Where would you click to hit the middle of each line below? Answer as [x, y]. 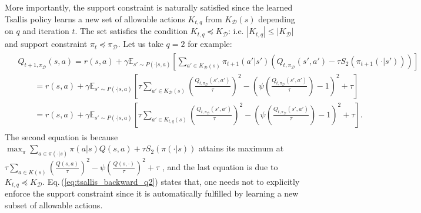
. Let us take [141, 44]
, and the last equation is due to [220, 166]
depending [277, 18]
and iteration [46, 31]
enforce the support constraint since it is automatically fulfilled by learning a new [152, 193]
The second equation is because [61, 136]
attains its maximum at [241, 148]
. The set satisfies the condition [131, 31]
